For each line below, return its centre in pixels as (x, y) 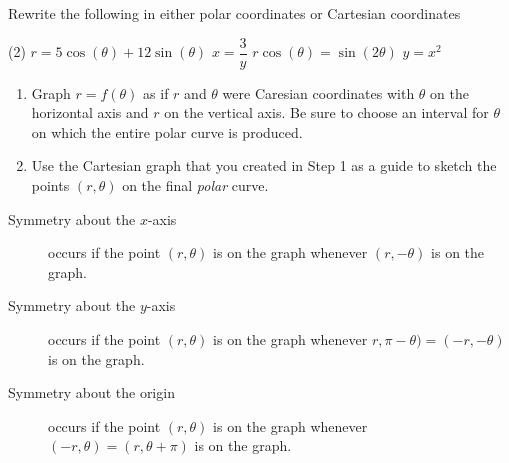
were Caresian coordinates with (318, 92)
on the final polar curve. (195, 185)
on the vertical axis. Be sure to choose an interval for (326, 112)
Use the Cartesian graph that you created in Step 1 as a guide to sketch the (264, 165)
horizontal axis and (90, 112)
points (50, 185)
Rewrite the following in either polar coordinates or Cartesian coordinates (234, 13)
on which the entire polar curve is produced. (167, 131)
